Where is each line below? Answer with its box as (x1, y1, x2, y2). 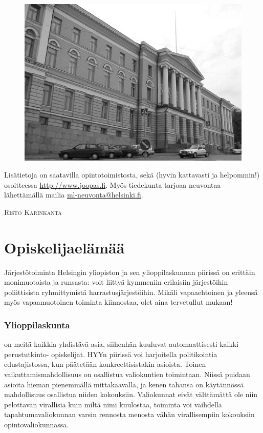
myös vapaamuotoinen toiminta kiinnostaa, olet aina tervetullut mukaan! (4, 297, 233, 307)
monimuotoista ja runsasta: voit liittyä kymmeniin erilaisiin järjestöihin (4, 277, 228, 287)
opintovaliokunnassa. (4, 419, 69, 430)
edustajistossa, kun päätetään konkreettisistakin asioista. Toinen (4, 359, 206, 369)
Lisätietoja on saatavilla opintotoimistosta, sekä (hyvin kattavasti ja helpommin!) (4, 169, 260, 180)
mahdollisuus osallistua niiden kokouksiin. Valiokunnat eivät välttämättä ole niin (4, 389, 258, 400)
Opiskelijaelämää (4, 237, 125, 258)
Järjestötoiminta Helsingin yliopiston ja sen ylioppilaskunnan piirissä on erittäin (4, 266, 255, 277)
